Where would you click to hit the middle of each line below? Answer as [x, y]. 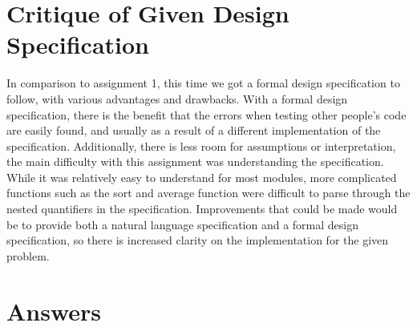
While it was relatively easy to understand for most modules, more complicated [202, 177]
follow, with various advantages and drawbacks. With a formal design [177, 98]
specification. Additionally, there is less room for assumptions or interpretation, [201, 145]
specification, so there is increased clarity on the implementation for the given [198, 240]
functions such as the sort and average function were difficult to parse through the [208, 193]
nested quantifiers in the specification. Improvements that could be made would [202, 209]
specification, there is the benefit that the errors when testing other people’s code [206, 114]
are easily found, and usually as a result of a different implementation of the [194, 130]
